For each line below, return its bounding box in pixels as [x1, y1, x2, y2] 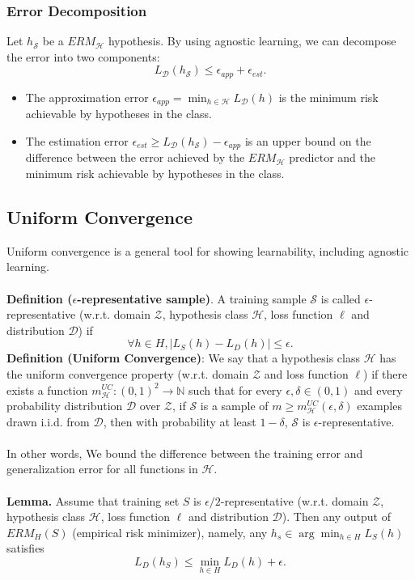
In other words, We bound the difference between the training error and [6, 444, 363, 461]
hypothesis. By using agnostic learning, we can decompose [108, 32, 396, 49]
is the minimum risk [278, 88, 379, 105]
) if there [363, 365, 408, 382]
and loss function [264, 365, 349, 382]
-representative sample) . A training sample [77, 290, 307, 307]
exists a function [6, 381, 88, 398]
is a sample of [200, 397, 269, 414]
